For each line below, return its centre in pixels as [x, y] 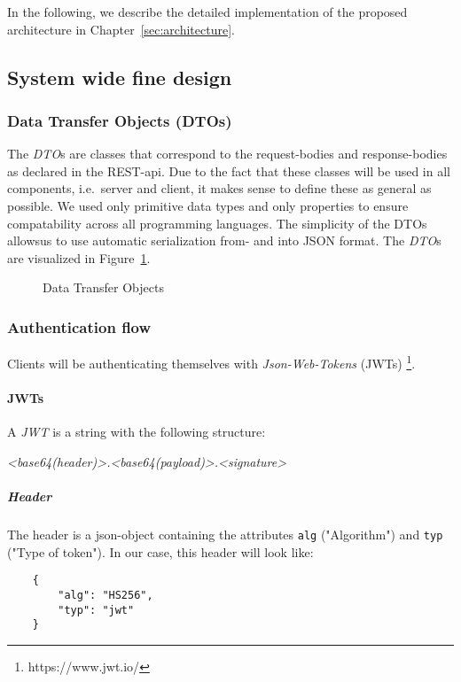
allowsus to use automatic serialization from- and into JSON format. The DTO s [224, 240]
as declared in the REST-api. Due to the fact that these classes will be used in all [229, 170]
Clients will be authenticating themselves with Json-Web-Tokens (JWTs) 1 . [211, 362]
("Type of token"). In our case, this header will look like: [160, 551]
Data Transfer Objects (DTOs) [120, 120]
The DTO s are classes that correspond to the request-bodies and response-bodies [227, 154]
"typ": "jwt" [96, 610]
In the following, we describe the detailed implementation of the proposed [207, 12]
